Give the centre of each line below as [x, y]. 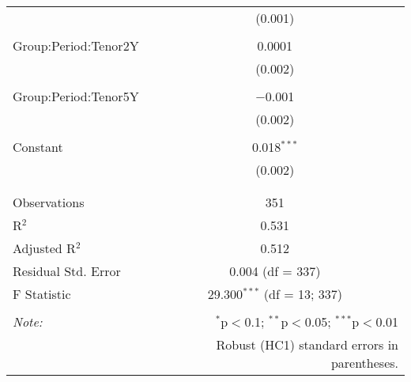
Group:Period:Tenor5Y [76, 96]
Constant [38, 147]
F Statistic [42, 294]
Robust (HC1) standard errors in [307, 344]
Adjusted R [44, 248]
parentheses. [364, 363]
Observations [49, 202]
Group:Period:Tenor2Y [76, 45]
